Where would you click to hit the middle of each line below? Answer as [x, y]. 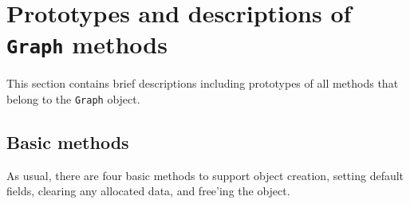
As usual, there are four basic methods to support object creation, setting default [205, 175]
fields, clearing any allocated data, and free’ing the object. [148, 191]
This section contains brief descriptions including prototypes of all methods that [203, 83]
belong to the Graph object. [73, 99]
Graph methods [87, 44]
